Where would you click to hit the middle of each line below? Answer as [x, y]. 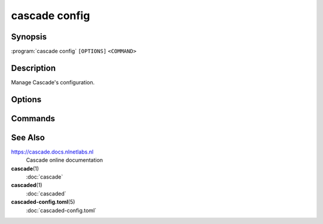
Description [33, 68]
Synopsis [29, 37]
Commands [33, 119]
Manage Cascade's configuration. [53, 82]
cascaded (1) [27, 185]
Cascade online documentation [65, 160]
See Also [28, 137]
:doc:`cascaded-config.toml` [61, 210]
